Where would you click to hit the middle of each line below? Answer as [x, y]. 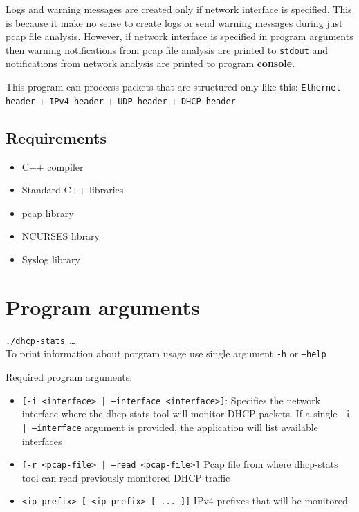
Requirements [56, 137]
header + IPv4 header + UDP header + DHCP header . [122, 100]
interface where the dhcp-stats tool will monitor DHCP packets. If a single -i [186, 414]
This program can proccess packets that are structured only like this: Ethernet [173, 87]
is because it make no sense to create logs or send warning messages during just [174, 22]
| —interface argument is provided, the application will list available [170, 427]
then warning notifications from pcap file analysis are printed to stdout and [167, 49]
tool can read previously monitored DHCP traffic [126, 477]
